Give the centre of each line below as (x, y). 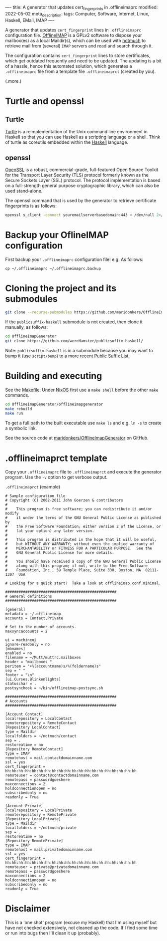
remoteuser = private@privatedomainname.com (52, 867)
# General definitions (29, 596)
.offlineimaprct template (56, 458)
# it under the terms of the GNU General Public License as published (83, 518)
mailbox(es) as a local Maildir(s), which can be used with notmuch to (75, 40)
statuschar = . (21, 684)
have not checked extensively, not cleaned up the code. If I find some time (82, 928)
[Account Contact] (24, 714)
